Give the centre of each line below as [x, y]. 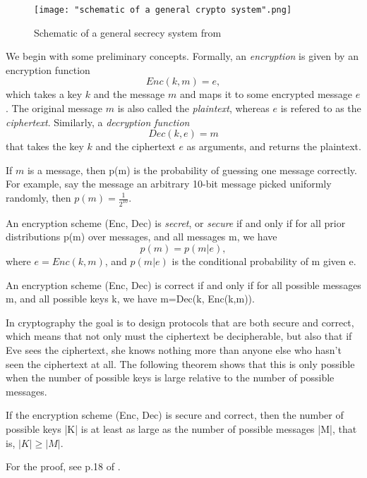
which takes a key [44, 94]
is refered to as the [321, 108]
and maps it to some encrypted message [266, 94]
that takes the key [45, 146]
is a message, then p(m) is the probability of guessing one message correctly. [192, 170]
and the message [129, 94]
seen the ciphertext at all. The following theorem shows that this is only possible [180, 363]
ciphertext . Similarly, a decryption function [98, 122]
